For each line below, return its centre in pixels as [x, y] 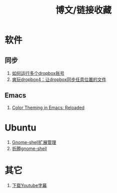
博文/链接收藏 [83, 10]
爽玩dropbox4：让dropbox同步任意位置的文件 [59, 79]
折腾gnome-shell [29, 148]
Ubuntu [20, 127]
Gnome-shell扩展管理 [34, 142]
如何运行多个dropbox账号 [38, 73]
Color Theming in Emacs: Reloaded [48, 107]
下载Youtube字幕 [29, 185]
